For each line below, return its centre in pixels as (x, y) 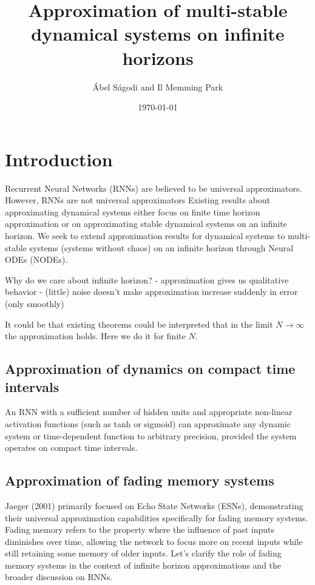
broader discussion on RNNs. (59, 577)
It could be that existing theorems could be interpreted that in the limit (139, 324)
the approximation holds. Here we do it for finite (95, 336)
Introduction (59, 159)
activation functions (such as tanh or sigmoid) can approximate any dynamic (148, 423)
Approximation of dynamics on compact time (150, 369)
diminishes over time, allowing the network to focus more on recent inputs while (154, 541)
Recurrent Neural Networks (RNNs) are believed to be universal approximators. (154, 188)
